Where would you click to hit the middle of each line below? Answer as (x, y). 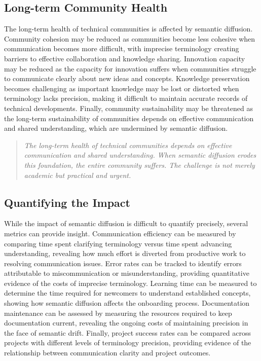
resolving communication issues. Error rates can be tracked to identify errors (123, 263)
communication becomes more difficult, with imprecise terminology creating (122, 48)
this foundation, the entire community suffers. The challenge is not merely (139, 165)
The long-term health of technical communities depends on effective (128, 145)
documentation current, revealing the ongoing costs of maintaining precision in (126, 323)
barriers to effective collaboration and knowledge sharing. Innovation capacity (125, 58)
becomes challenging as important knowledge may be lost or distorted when (122, 88)
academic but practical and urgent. (78, 175)
